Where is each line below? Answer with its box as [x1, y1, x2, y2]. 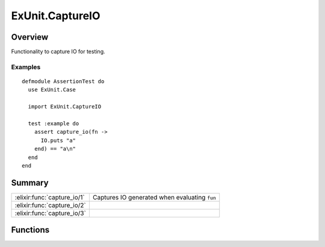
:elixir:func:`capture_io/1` [14, 193, 85, 201]
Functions [11, 225, 50, 235]
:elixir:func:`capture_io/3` [14, 208, 87, 217]
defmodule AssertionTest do [22, 78, 105, 85]
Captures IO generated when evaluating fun [92, 193, 217, 201]
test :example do [28, 120, 79, 127]
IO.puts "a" [40, 137, 76, 144]
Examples [11, 63, 41, 71]
